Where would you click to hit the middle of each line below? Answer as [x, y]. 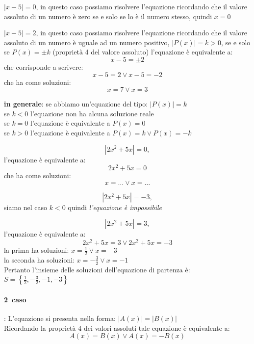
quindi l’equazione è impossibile [115, 207]
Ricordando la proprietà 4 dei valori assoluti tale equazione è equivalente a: [117, 328]
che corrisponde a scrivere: [44, 66]
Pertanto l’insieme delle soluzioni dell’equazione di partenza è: [97, 269]
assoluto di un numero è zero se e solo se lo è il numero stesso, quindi [108, 16]
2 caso [15, 299]
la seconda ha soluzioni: [39, 259]
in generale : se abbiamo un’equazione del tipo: [76, 104]
